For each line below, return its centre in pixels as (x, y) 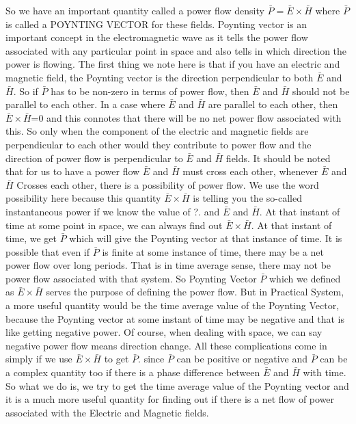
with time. (325, 372)
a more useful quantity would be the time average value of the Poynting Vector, (173, 305)
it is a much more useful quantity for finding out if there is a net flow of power (170, 399)
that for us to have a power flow (73, 171)
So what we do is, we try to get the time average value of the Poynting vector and (177, 385)
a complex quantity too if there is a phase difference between (133, 372)
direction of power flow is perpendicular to (94, 158)
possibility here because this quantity (83, 198)
